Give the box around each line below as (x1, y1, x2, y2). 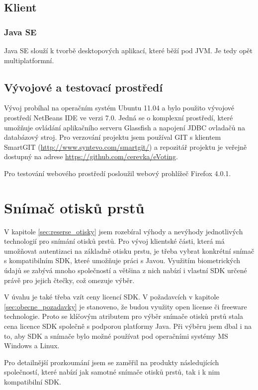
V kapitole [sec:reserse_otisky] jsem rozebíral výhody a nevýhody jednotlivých (4, 226, 243, 236)
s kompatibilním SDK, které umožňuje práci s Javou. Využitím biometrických (4, 255, 241, 266)
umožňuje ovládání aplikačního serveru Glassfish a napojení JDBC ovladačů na (4, 122, 245, 132)
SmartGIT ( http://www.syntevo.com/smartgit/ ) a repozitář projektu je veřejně (4, 141, 247, 152)
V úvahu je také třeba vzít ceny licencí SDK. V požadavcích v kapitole (4, 292, 219, 302)
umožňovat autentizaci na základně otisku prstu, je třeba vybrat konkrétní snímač (4, 245, 255, 256)
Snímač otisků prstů (4, 197, 145, 217)
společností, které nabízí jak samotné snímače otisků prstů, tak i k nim (4, 367, 220, 377)
